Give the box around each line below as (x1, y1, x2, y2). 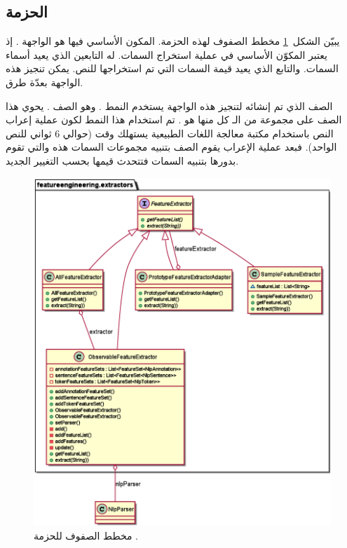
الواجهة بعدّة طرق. (6, 74, 83, 89)
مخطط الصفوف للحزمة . (34, 528, 138, 542)
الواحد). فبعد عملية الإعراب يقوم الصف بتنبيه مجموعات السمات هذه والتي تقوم (6, 139, 337, 154)
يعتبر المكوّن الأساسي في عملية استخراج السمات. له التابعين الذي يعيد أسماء (6, 47, 327, 62)
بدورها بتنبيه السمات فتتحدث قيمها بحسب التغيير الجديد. (6, 153, 239, 167)
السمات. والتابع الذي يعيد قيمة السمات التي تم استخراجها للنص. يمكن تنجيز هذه (6, 61, 339, 76)
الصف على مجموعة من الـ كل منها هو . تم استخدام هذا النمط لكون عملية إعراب (6, 112, 342, 127)
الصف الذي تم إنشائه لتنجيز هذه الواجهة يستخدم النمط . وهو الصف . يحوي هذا (6, 98, 333, 113)
